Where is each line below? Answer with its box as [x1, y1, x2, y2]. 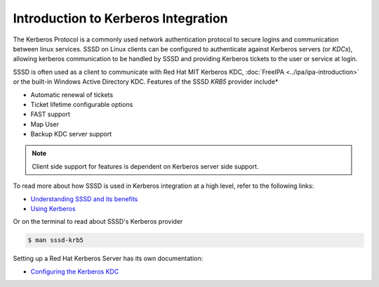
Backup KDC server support [30, 130, 112, 139]
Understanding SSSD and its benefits [30, 194, 138, 203]
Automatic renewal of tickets [30, 90, 114, 98]
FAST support [30, 110, 70, 119]
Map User [30, 120, 60, 128]
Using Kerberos [30, 205, 77, 213]
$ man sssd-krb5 [27, 236, 84, 244]
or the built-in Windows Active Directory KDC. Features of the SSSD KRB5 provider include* [13, 77, 279, 86]
